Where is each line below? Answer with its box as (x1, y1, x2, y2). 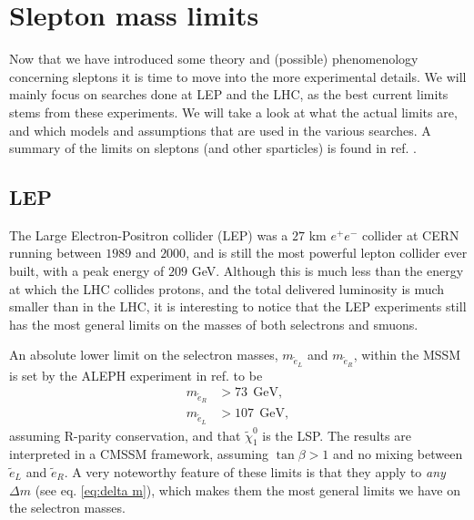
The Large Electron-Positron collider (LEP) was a (9, 225, 288, 244)
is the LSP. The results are (262, 425, 411, 444)
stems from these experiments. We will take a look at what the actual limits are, (9, 102, 458, 121)
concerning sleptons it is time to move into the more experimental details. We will (9, 66, 467, 86)
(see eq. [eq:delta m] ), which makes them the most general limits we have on (35, 480, 460, 499)
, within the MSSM (353, 345, 461, 364)
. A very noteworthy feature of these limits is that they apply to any (64, 462, 446, 481)
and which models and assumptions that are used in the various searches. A (9, 120, 431, 139)
